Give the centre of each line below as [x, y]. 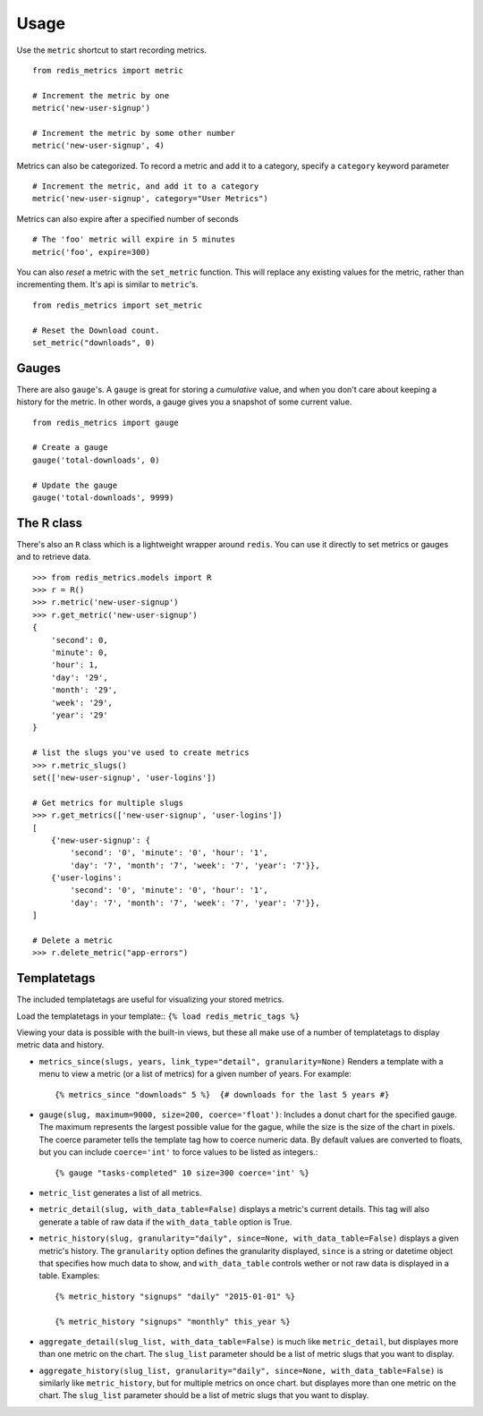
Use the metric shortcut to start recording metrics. [112, 50]
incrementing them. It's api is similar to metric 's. [107, 284]
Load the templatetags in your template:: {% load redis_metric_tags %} [158, 1016]
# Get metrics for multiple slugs [108, 802]
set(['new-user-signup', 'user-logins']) [124, 777]
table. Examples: [69, 1276]
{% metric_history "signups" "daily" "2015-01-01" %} [175, 1296]
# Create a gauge [70, 448]
